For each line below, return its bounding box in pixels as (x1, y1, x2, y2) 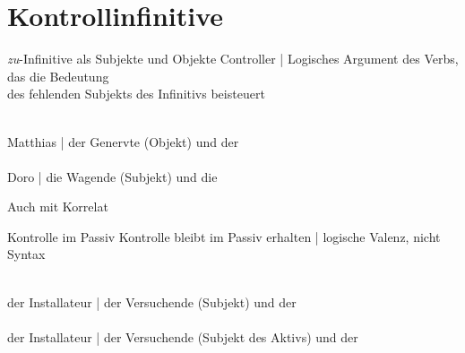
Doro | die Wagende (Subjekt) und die (7, 167, 218, 185)
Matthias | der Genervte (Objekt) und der (7, 132, 239, 151)
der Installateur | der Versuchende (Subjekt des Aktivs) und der (7, 327, 358, 346)
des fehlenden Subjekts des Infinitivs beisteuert (7, 84, 265, 103)
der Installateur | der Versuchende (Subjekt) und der (7, 292, 297, 311)
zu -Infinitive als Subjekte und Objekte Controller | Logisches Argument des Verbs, (7, 49, 459, 68)
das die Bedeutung (7, 66, 109, 85)
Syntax (7, 245, 46, 263)
